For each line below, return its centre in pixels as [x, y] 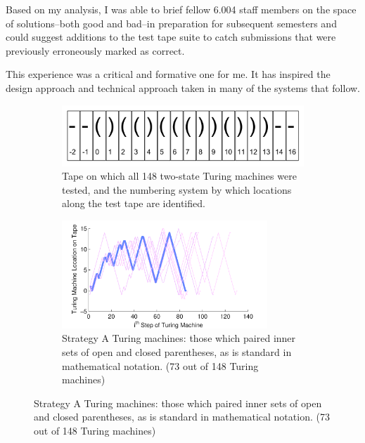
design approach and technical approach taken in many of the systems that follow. [183, 87]
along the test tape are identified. [134, 203]
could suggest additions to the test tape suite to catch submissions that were [171, 37]
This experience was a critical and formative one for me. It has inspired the [168, 74]
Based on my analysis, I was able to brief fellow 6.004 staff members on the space [181, 9]
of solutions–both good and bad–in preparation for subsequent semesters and [171, 23]
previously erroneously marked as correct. [95, 50]
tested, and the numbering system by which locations [177, 189]
